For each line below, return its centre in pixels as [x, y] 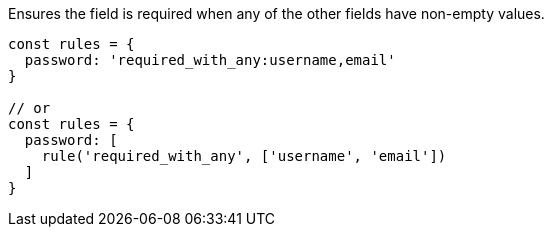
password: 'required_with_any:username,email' [210, 60]
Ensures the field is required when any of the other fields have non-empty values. [276, 13]
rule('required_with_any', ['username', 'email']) [244, 156]
